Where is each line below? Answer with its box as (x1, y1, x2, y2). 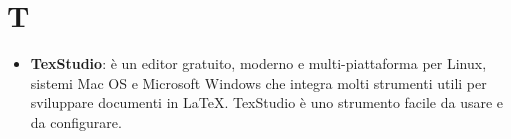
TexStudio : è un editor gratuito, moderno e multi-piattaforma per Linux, (30, 53, 487, 74)
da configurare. (30, 111, 122, 132)
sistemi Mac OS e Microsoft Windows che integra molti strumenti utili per (30, 72, 487, 93)
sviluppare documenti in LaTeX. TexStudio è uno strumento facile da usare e (30, 92, 504, 113)
